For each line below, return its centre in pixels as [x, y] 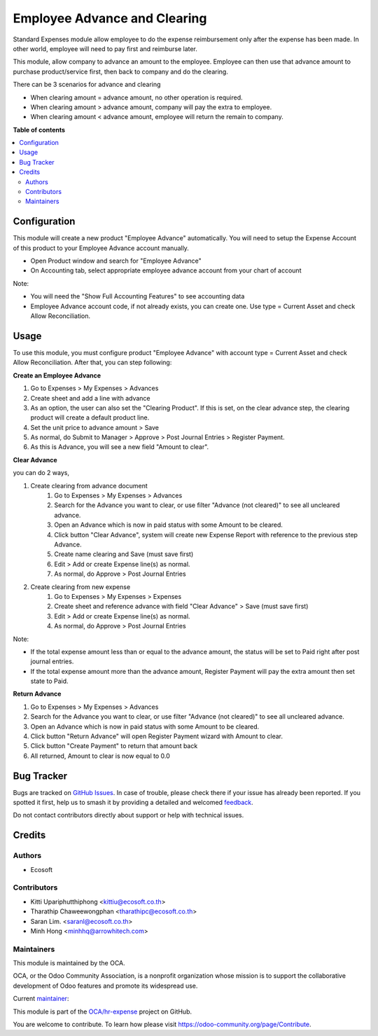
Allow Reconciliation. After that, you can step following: [92, 362]
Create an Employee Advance [57, 375]
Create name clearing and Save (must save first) [124, 554]
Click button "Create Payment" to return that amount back [114, 746]
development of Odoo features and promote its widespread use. [105, 986]
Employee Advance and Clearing [110, 18]
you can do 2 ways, [41, 473]
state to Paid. [50, 681]
